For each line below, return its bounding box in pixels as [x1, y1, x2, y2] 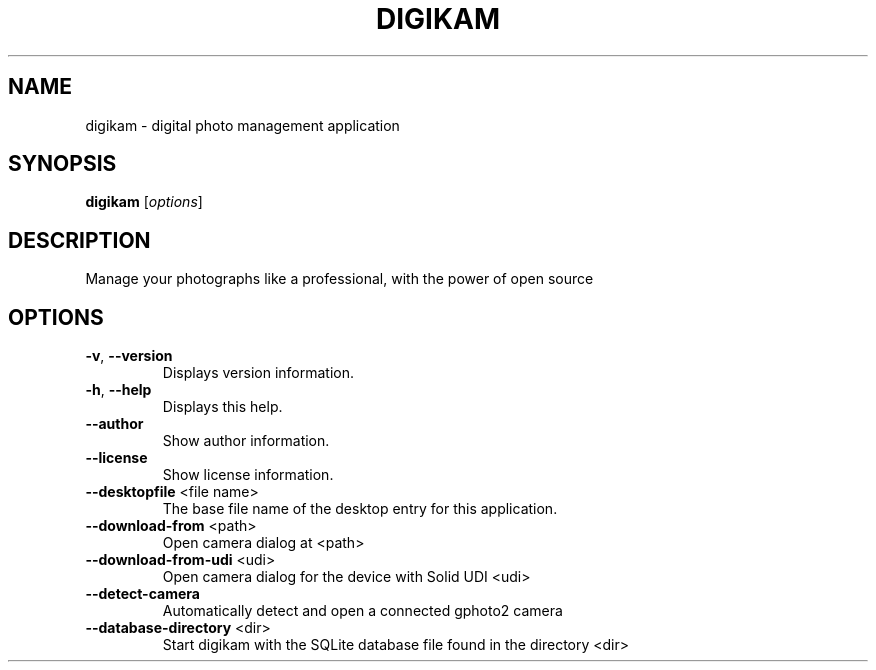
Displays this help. [162, 398, 283, 416]
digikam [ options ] [85, 193, 203, 211]
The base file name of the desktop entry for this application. [162, 500, 558, 518]
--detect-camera [85, 585, 200, 603]
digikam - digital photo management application [85, 116, 400, 134]
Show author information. [162, 432, 330, 450]
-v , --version [85, 347, 173, 365]
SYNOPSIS [8, 151, 117, 177]
